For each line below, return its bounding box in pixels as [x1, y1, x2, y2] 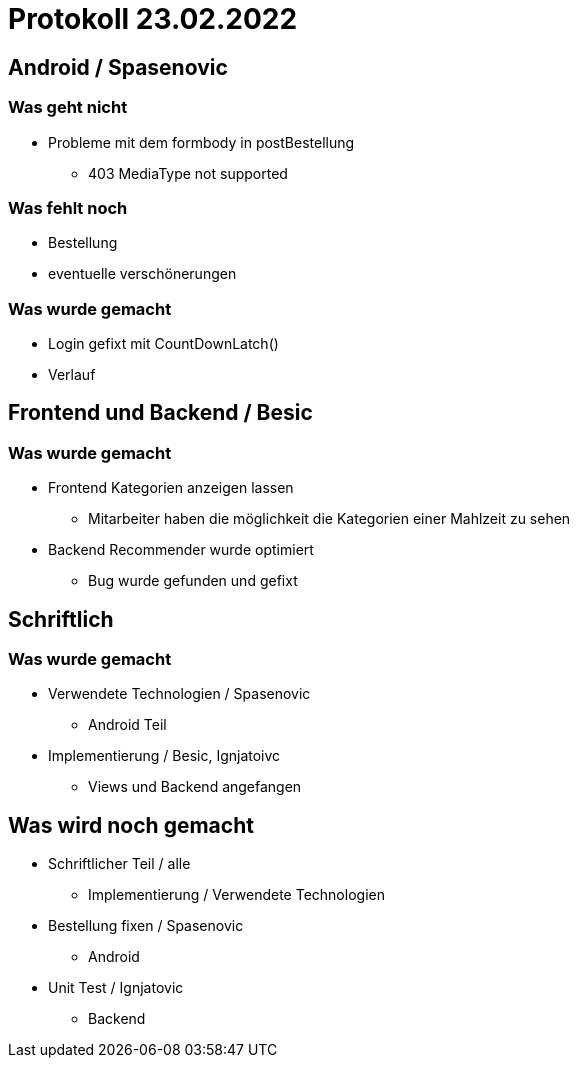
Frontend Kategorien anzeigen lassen [48, 479, 294, 497]
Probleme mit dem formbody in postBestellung [48, 133, 355, 151]
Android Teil [88, 716, 167, 734]
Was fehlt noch [8, 197, 128, 218]
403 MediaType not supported [88, 164, 288, 182]
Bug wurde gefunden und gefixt [88, 572, 298, 590]
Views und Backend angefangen [88, 778, 302, 796]
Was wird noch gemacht [8, 812, 254, 838]
